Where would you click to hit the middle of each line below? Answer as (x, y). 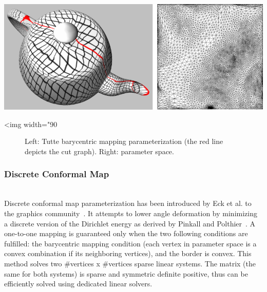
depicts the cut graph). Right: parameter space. (99, 151)
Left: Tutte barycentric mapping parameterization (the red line (124, 141)
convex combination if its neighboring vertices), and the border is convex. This (128, 253)
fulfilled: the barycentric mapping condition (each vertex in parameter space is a (130, 243)
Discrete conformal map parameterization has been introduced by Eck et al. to (128, 203)
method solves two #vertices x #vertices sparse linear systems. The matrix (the (130, 263)
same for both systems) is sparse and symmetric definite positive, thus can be (126, 273)
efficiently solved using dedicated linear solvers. (78, 284)
